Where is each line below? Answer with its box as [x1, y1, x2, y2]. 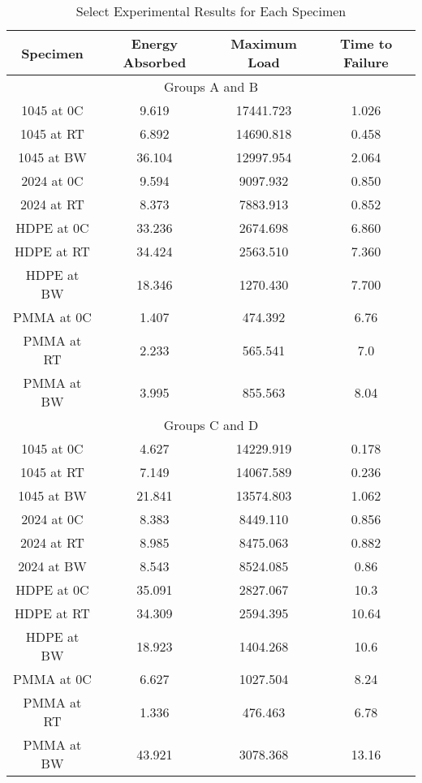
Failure [343, 53, 389, 71]
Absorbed [123, 53, 187, 71]
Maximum [230, 34, 297, 53]
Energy [131, 34, 179, 53]
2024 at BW [18, 557, 87, 575]
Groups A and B [163, 77, 259, 96]
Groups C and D [163, 415, 259, 434]
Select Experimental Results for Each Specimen [75, 2, 347, 20]
